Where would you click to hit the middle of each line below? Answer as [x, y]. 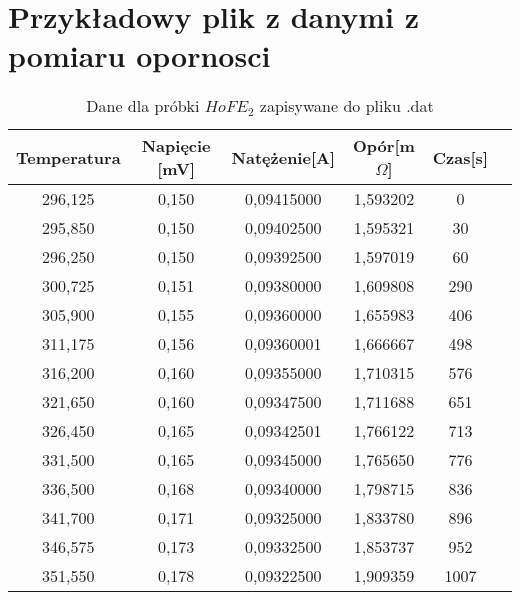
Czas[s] [460, 157]
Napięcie [176, 146]
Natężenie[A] [283, 157]
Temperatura [68, 157]
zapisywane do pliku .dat [346, 106]
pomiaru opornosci [139, 55]
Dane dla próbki [143, 106]
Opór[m [384, 146]
